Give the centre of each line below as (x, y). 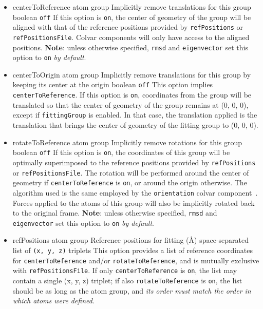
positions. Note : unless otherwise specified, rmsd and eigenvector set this (130, 47)
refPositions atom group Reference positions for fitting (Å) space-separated (130, 240)
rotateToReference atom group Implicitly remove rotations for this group (127, 142)
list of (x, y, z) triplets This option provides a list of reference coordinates (133, 250)
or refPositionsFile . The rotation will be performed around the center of (131, 172)
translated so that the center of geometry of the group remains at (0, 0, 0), (130, 104)
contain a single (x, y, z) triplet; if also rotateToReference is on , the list (127, 280)
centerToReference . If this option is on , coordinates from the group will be (132, 95)
